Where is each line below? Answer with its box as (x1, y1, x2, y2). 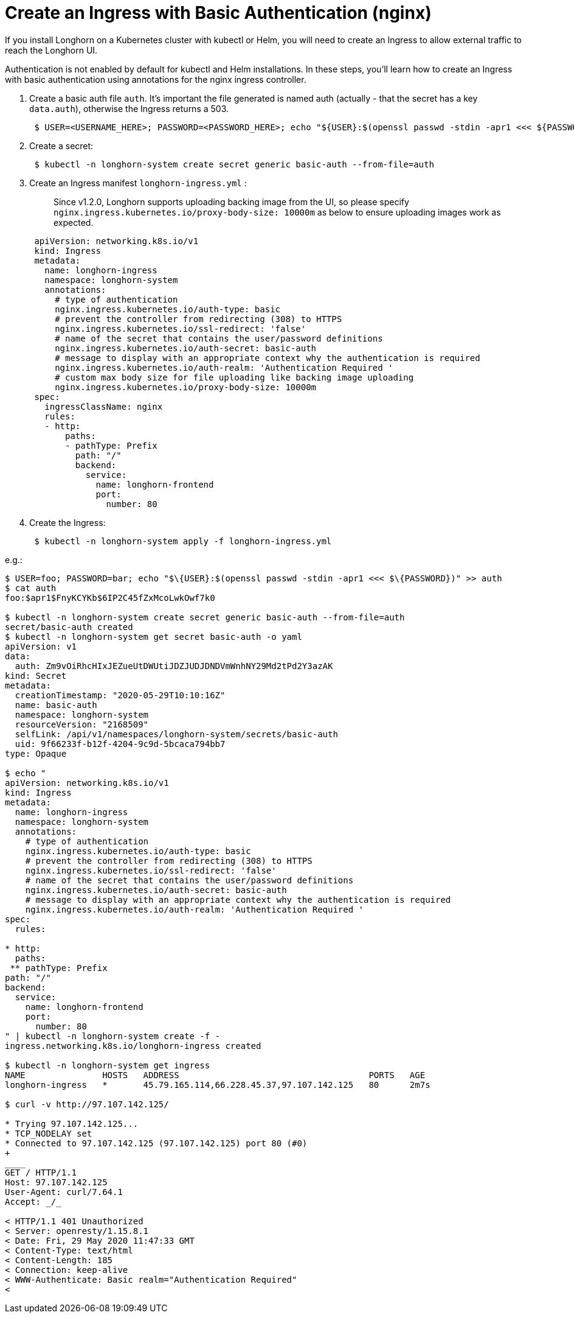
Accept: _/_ (5, 1196, 61, 1207)
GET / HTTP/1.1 (5, 1167, 77, 1177)
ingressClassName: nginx (44, 401, 163, 412)
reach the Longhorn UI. (5, 44, 98, 55)
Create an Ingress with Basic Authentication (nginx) (5, 2, 432, 23)
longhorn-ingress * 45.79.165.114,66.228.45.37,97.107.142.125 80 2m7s (5, 1079, 431, 1090)
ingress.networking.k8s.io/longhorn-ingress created (5, 1040, 261, 1051)
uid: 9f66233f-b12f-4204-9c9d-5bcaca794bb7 (15, 738, 226, 749)
